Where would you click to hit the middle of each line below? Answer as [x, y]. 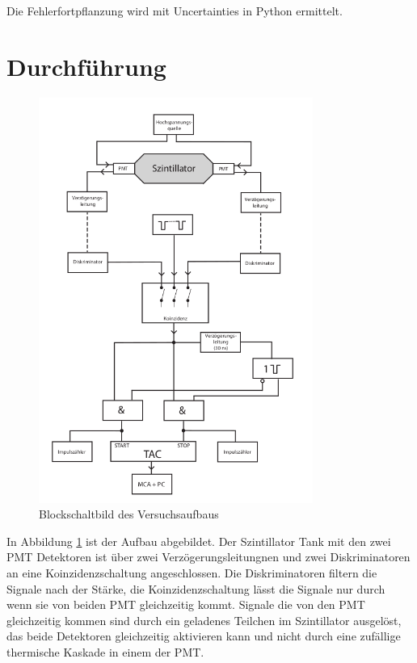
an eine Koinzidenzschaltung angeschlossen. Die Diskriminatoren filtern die [192, 573]
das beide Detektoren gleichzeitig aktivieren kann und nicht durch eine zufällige [204, 636]
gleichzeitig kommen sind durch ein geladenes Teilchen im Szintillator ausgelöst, [204, 620]
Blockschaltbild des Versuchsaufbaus [129, 514]
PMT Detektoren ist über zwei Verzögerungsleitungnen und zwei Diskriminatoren [208, 557]
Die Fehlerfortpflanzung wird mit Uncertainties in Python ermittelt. [175, 10]
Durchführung [86, 66]
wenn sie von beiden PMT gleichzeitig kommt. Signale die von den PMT [186, 604]
